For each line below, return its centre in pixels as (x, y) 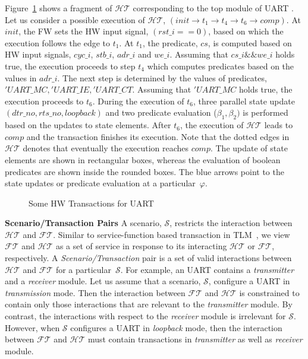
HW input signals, (38, 54)
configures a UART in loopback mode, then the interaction (176, 327)
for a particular (83, 269)
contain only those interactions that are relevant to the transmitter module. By (149, 304)
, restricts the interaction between (231, 223)
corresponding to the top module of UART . (213, 8)
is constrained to (269, 292)
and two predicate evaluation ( (161, 112)
